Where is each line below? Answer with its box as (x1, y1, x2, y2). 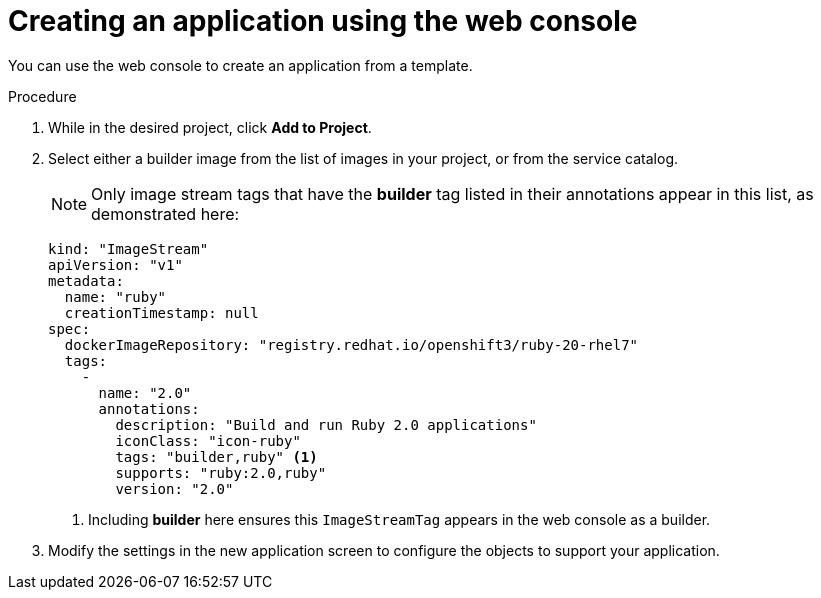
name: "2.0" (98, 384, 192, 401)
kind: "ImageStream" (48, 240, 209, 257)
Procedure (8, 87, 77, 105)
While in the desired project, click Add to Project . (48, 118, 372, 136)
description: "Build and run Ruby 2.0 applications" (115, 416, 537, 433)
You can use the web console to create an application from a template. (8, 56, 473, 74)
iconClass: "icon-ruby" (115, 432, 301, 449)
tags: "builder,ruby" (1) (115, 448, 318, 465)
